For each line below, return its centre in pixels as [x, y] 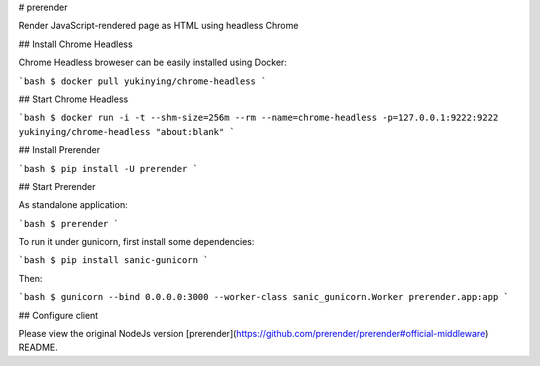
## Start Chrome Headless [73, 99]
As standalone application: [73, 205]
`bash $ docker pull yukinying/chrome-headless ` [142, 81]
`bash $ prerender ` [69, 223]
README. [38, 347]
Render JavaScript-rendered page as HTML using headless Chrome [158, 26]
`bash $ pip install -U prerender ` [108, 168]
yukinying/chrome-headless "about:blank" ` [126, 131]
